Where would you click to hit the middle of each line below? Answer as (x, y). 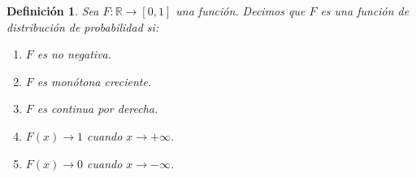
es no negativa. (74, 54)
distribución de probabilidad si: (83, 26)
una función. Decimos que (240, 11)
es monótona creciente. (94, 81)
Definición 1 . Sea (53, 11)
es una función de (365, 11)
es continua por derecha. (97, 109)
